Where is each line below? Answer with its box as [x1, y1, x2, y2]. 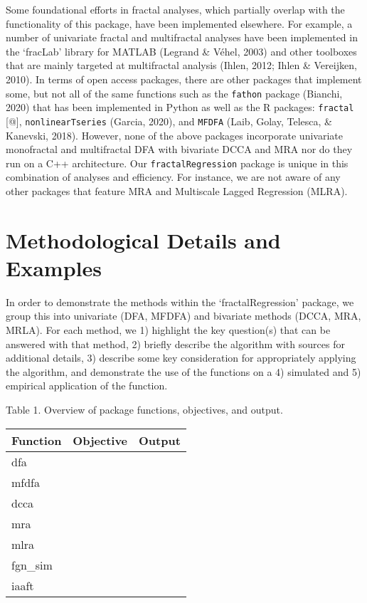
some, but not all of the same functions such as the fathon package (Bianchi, [6, 85, 343, 100]
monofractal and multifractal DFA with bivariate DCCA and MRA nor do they [6, 142, 353, 157]
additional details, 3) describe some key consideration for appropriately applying [6, 350, 356, 365]
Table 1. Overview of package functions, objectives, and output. [6, 402, 283, 417]
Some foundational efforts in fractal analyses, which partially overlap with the [6, 2, 345, 16]
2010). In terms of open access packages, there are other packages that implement [6, 71, 362, 86]
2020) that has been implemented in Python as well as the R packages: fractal [6, 100, 354, 115]
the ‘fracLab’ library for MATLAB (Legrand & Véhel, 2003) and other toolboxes [6, 43, 357, 58]
